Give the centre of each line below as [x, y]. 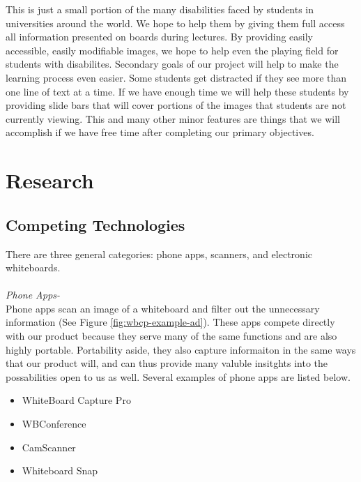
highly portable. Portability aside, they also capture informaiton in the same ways [181, 349]
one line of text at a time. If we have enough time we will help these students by [177, 91]
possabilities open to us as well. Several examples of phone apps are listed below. [178, 376]
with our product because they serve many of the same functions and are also [171, 336]
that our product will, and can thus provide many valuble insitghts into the [167, 363]
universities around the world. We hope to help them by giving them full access [175, 23]
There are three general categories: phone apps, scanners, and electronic [159, 254]
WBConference [54, 424]
